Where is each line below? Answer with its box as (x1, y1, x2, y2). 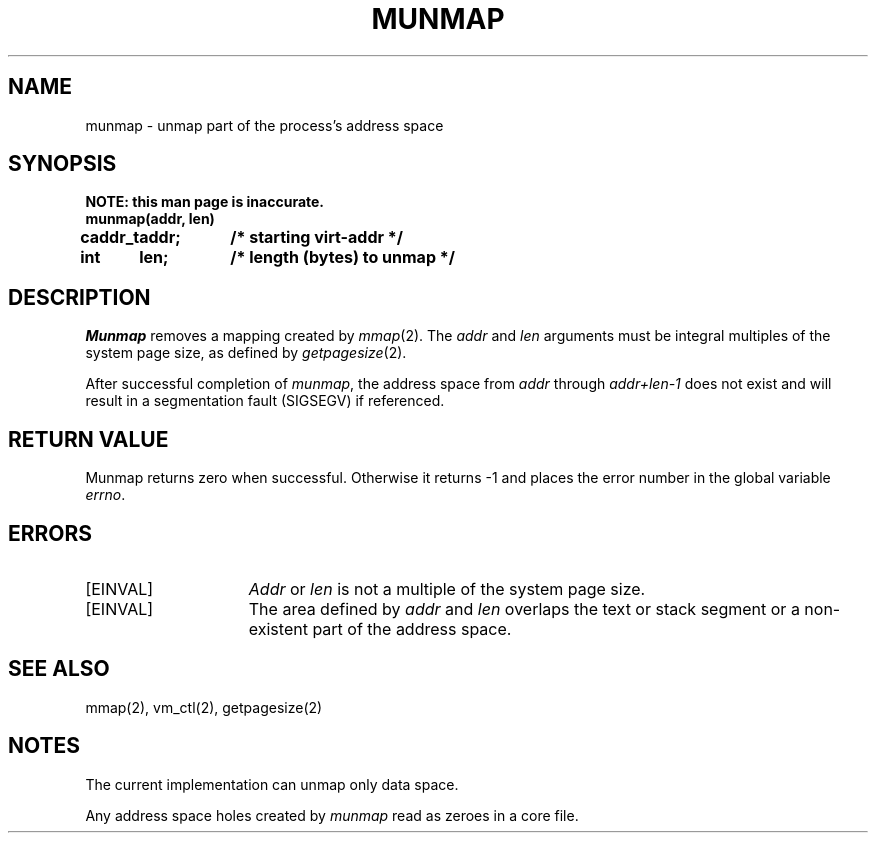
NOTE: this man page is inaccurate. (85, 193, 325, 211)
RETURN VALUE (8, 426, 169, 452)
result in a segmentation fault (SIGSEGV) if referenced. (85, 392, 445, 410)
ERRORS (8, 520, 93, 546)
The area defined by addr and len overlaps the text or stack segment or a (248, 598, 800, 619)
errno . (85, 486, 126, 504)
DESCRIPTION (8, 284, 151, 310)
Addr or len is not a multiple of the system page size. (248, 578, 646, 599)
